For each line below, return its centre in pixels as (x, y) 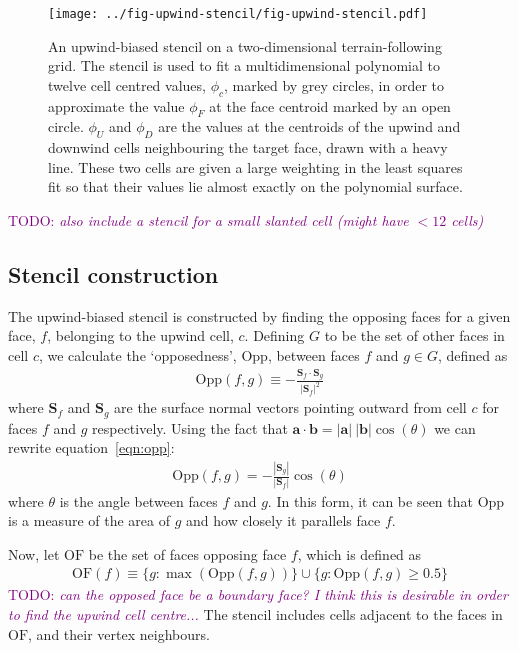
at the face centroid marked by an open (330, 105)
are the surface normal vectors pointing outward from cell (290, 407)
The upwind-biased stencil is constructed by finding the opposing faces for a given (259, 315)
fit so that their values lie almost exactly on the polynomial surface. (255, 186)
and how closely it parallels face (283, 520)
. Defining (274, 335)
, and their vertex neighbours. (119, 633)
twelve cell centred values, (127, 84)
